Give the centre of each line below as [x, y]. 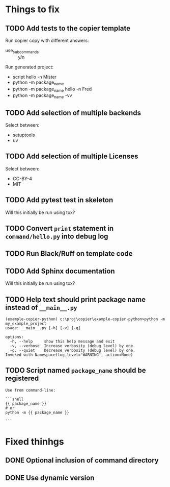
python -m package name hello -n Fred [52, 89]
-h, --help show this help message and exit [62, 342]
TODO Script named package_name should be [76, 370]
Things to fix [33, 9]
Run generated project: [30, 67]
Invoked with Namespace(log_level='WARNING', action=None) [69, 355]
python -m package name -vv [42, 96]
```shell [15, 399]
